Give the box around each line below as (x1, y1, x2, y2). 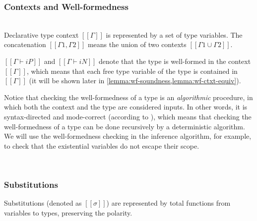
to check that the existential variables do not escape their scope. (4, 140, 199, 151)
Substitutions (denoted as (4, 198, 82, 208)
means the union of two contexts (87, 39, 187, 50)
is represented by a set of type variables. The (106, 29, 243, 40)
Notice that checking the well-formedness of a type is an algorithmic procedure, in (4, 92, 253, 102)
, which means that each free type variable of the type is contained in (26, 65, 238, 76)
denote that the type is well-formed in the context (99, 56, 251, 66)
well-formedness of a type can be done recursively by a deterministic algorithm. (4, 121, 245, 131)
